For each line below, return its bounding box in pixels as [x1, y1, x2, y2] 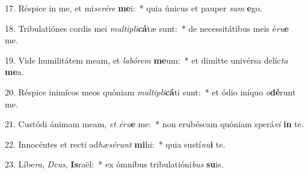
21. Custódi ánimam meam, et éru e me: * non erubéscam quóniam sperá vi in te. [5, 118, 304, 130]
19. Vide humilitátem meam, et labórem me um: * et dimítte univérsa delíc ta [5, 53, 288, 66]
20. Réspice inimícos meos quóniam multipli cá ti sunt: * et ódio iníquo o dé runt [5, 85, 296, 98]
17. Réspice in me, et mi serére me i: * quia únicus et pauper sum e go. [5, 2, 262, 14]
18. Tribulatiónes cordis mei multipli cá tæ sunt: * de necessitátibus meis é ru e [5, 22, 289, 34]
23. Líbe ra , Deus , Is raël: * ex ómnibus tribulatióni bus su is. [5, 158, 224, 170]
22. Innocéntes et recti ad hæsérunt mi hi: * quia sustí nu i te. [5, 137, 226, 150]
